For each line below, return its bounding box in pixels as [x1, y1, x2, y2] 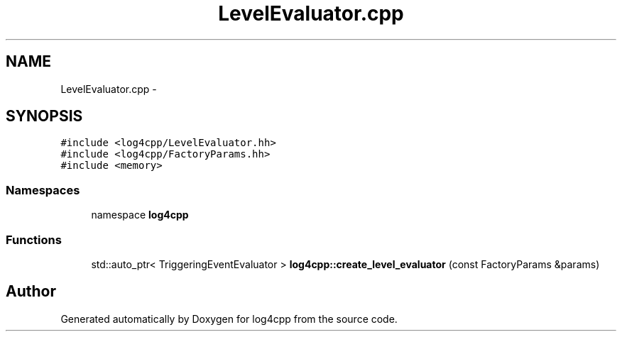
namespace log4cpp [91, 209, 189, 221]
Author [6, 282, 56, 301]
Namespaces [6, 182, 80, 197]
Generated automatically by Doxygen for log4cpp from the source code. [60, 312, 398, 325]
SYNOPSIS [6, 107, 83, 126]
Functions [6, 232, 62, 247]
